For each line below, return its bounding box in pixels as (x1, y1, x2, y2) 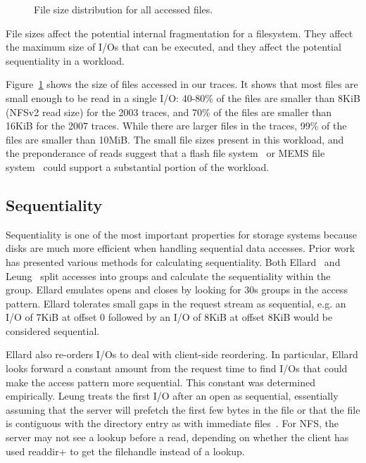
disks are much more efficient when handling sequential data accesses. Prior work (6, 241, 355, 255)
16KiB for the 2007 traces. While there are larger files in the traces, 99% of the (6, 118, 347, 133)
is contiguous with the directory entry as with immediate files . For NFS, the (6, 416, 339, 431)
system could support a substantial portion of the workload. (6, 159, 270, 174)
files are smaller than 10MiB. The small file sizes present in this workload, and (6, 132, 344, 146)
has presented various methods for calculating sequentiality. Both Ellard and (6, 254, 341, 269)
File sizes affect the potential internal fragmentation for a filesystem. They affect (6, 25, 353, 40)
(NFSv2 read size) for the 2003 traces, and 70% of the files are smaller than (6, 104, 332, 119)
